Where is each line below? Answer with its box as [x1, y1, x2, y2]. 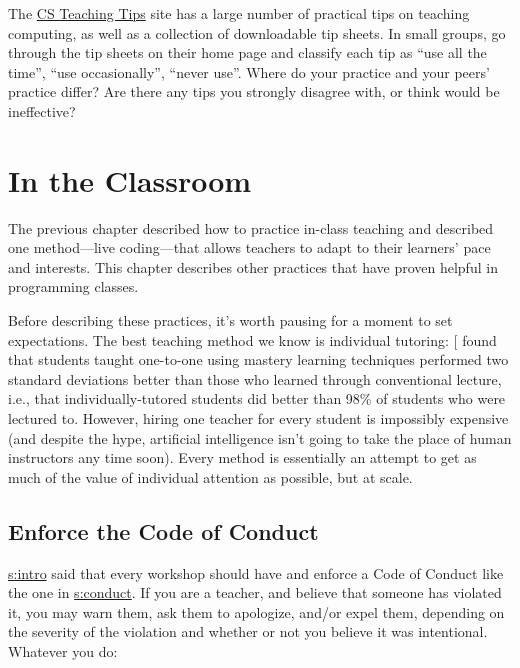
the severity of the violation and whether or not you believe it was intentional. [8, 621, 488, 642]
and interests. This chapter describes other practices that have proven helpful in [8, 256, 498, 277]
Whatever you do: [8, 640, 118, 661]
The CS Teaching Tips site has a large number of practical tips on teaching [8, 3, 470, 23]
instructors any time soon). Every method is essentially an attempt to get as [8, 447, 477, 468]
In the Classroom [8, 159, 252, 200]
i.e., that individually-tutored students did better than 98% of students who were [8, 388, 506, 409]
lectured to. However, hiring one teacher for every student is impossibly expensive [8, 408, 509, 429]
